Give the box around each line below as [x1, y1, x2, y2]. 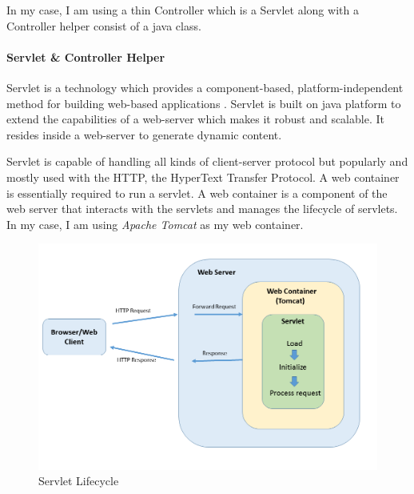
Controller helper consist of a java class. [6, 17, 201, 34]
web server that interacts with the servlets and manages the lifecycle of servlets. [6, 200, 398, 217]
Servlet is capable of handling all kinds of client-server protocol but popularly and [6, 153, 408, 170]
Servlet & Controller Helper [6, 48, 165, 65]
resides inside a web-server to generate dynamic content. [6, 126, 282, 143]
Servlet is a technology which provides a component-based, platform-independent [6, 78, 404, 95]
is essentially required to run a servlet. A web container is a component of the [6, 184, 388, 201]
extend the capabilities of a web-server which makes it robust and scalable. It [6, 110, 384, 127]
